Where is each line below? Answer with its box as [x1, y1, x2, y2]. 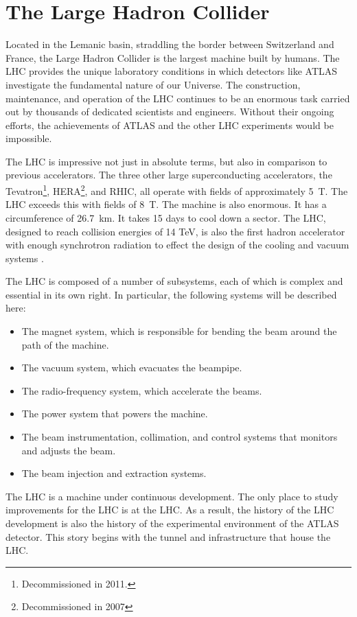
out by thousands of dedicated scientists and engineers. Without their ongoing [5, 104, 334, 119]
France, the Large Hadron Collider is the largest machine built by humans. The [5, 50, 340, 65]
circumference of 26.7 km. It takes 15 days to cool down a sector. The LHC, [5, 210, 326, 224]
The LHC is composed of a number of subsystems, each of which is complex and [5, 274, 343, 288]
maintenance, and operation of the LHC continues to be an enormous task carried [5, 91, 350, 105]
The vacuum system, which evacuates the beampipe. [21, 360, 242, 375]
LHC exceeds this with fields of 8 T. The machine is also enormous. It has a [5, 197, 327, 211]
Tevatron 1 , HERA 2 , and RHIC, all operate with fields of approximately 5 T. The [5, 182, 348, 198]
